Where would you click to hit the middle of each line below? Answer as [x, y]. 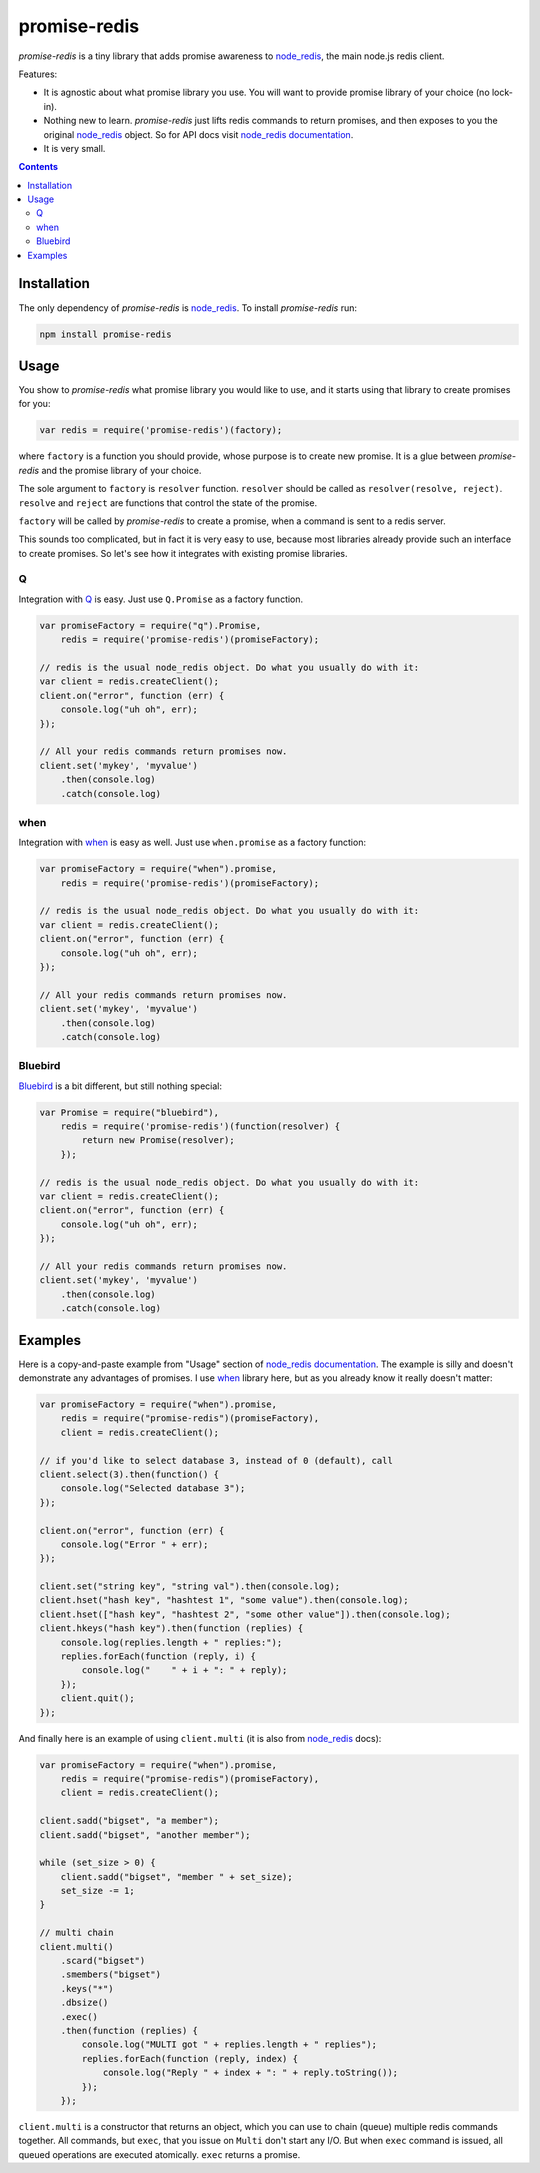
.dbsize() [84, 2003]
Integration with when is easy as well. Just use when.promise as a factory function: [192, 842]
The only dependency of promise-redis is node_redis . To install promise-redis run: [188, 307]
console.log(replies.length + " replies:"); [171, 1642]
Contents [38, 167]
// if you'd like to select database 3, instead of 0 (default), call [216, 1460]
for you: [34, 404]
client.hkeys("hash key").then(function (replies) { [171, 1628]
